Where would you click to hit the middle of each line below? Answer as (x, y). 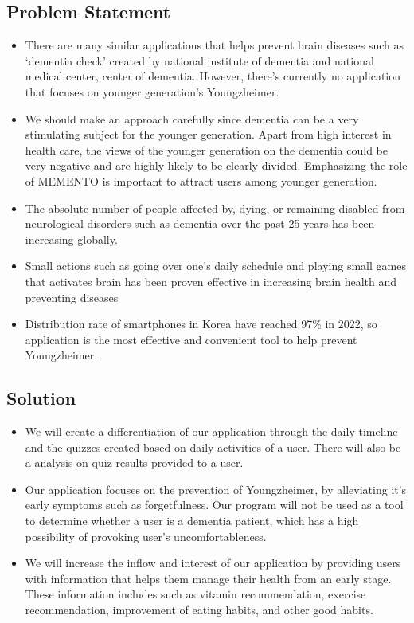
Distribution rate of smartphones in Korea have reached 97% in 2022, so (201, 324)
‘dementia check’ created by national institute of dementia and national (199, 60)
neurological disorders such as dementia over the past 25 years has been (200, 223)
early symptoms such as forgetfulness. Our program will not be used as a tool (214, 505)
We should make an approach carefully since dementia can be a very (192, 118)
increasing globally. (71, 239)
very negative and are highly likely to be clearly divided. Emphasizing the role (216, 165)
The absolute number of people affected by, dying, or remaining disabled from (215, 208)
